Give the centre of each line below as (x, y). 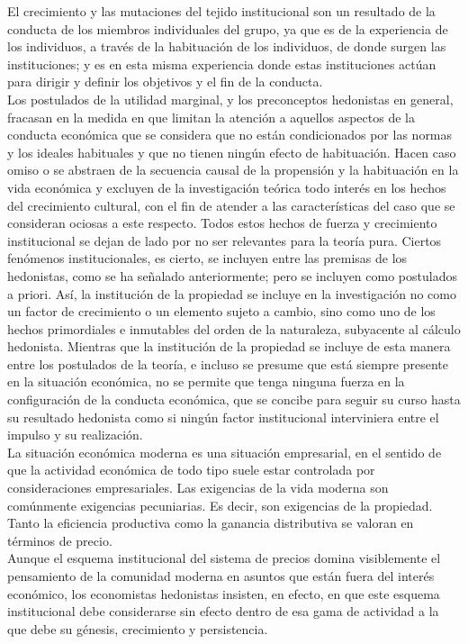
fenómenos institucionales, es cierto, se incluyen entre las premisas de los (207, 258)
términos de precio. (60, 540)
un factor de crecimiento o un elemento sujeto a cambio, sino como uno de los (221, 311)
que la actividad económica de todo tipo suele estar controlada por (191, 470)
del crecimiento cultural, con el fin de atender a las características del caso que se (231, 205)
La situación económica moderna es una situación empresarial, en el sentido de (225, 452)
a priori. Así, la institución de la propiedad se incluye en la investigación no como (232, 293)
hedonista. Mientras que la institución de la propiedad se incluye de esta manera (229, 346)
